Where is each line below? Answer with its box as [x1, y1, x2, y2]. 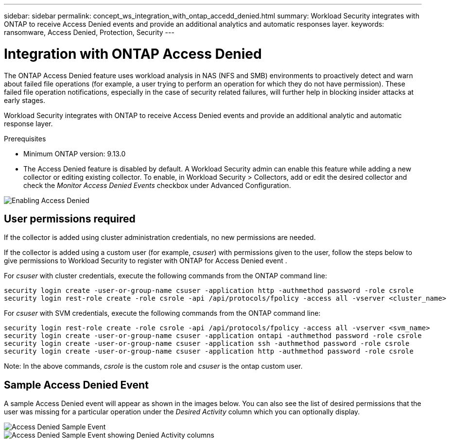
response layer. [4, 119, 53, 128]
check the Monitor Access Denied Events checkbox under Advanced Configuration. [23, 181, 291, 189]
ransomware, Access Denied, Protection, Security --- [4, 28, 174, 36]
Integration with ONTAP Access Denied [4, 45, 262, 62]
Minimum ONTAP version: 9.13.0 [23, 149, 126, 158]
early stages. [4, 96, 45, 104]
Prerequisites [4, 134, 46, 143]
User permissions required [4, 212, 136, 225]
